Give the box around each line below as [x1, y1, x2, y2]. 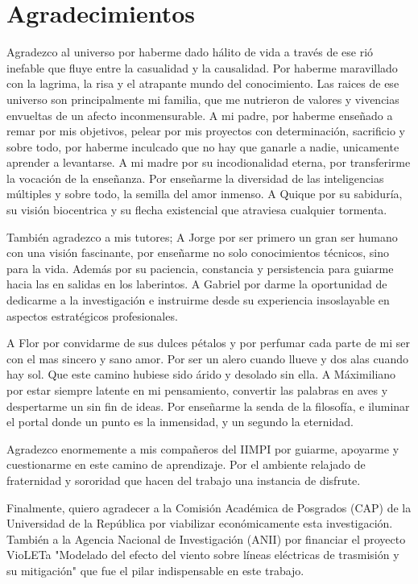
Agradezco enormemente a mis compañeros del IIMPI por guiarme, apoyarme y [6, 440, 399, 457]
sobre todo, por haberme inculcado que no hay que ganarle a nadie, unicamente [6, 138, 399, 155]
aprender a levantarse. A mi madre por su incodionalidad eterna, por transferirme [6, 154, 411, 171]
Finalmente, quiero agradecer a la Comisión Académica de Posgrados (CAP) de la [6, 499, 412, 516]
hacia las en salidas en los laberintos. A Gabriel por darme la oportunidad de [6, 275, 387, 292]
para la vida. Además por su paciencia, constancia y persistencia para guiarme [6, 259, 394, 276]
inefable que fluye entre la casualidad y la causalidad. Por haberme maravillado [6, 59, 398, 76]
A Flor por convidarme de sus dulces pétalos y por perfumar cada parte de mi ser [6, 334, 410, 351]
